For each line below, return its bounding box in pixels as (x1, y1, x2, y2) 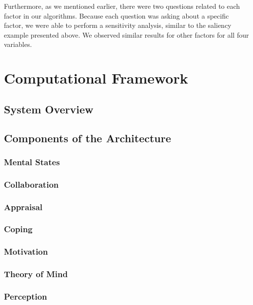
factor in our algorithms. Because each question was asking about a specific (4, 10, 229, 21)
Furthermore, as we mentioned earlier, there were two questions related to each (4, 1, 240, 11)
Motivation (4, 245, 48, 258)
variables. (4, 39, 32, 49)
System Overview (4, 101, 94, 116)
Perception (4, 290, 47, 302)
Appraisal (4, 200, 43, 213)
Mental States (4, 155, 60, 168)
